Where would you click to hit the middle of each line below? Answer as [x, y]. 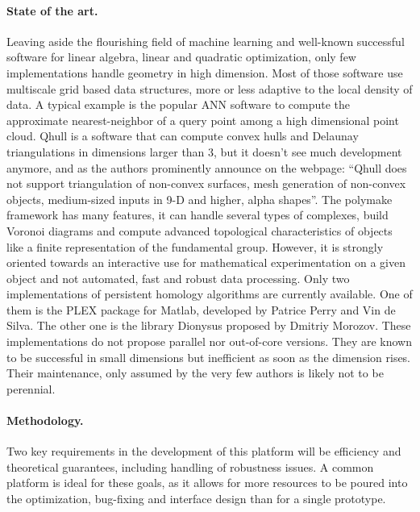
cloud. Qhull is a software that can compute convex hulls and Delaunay [183, 136]
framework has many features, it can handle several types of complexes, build [198, 215]
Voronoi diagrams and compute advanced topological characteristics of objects [200, 230]
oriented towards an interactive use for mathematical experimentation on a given [206, 262]
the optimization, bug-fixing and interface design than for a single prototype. [196, 499]
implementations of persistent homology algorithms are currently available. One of [210, 294]
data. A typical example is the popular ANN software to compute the [179, 104]
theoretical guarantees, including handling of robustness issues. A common [190, 466]
